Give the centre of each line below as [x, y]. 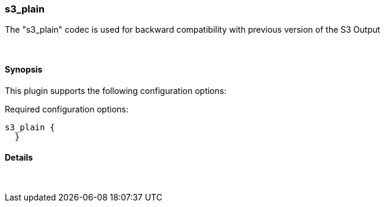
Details [19, 158]
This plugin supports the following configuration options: [116, 90]
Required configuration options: [67, 109]
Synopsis [24, 69]
